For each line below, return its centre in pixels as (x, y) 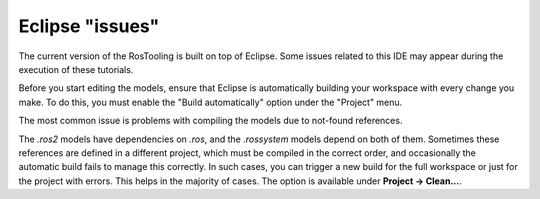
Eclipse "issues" (89, 26)
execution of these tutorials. (76, 69)
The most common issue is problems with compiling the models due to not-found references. (210, 121)
